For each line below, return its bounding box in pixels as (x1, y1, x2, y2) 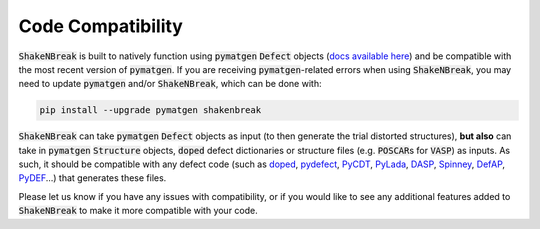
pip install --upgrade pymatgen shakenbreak (39, 105, 262, 116)
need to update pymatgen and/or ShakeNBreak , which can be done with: (18, 78, 322, 90)
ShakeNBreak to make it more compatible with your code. (18, 205, 259, 217)
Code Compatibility (18, 15, 184, 37)
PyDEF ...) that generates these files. (18, 172, 167, 184)
